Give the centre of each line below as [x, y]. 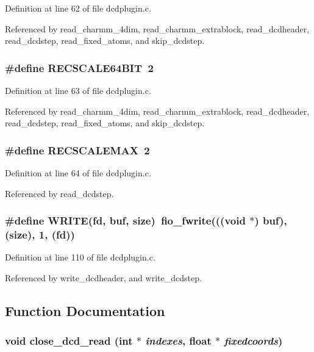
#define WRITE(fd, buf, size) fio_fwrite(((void [125, 221]
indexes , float [178, 341]
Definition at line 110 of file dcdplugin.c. [80, 257]
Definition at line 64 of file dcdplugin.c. [78, 173]
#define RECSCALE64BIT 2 [79, 67]
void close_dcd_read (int [69, 341]
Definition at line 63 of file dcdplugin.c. [78, 90]
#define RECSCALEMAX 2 [77, 150]
